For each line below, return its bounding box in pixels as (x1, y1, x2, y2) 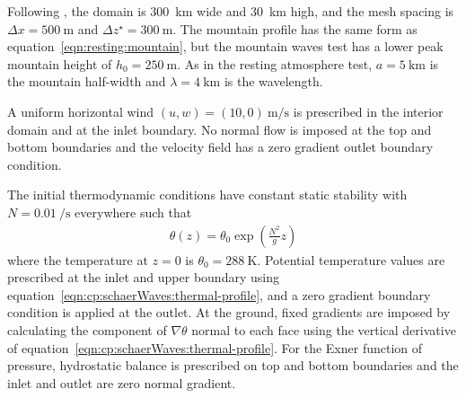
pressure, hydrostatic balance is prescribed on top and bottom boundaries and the (7, 356, 459, 375)
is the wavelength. (224, 72, 323, 91)
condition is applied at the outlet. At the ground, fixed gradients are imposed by (7, 303, 451, 322)
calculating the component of (7, 320, 167, 339)
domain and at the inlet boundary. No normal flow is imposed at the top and (7, 119, 432, 138)
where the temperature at (7, 250, 148, 269)
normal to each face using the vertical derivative (191, 320, 456, 339)
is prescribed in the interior (293, 102, 444, 120)
